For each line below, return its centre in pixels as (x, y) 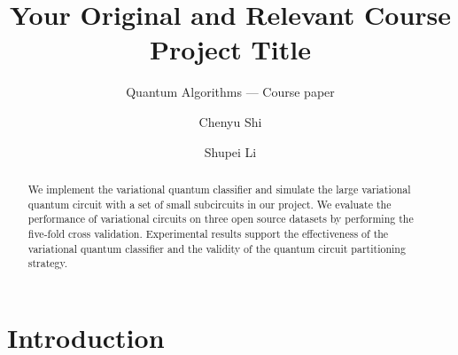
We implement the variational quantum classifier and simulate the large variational (219, 189)
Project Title (230, 49)
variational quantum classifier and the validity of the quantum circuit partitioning (217, 248)
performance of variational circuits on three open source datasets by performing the (221, 219)
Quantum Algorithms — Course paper (230, 92)
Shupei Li (230, 151)
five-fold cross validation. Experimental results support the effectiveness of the (208, 233)
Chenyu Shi (230, 121)
